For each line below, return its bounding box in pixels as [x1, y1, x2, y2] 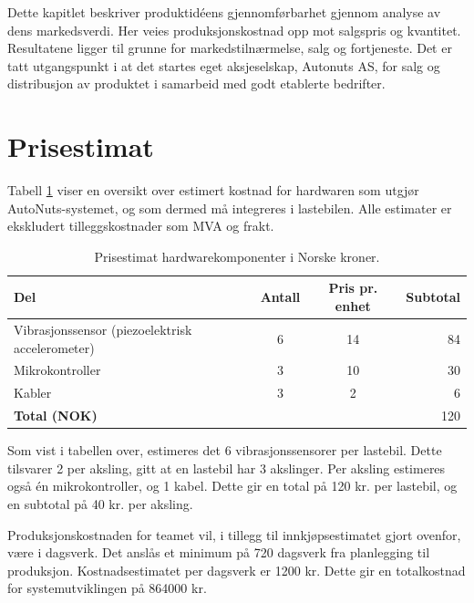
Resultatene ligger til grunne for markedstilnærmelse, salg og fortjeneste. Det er [7, 38, 452, 57]
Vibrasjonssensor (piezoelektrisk [14, 319, 192, 338]
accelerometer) [14, 338, 95, 357]
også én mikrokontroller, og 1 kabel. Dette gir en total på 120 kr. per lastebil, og [7, 476, 458, 495]
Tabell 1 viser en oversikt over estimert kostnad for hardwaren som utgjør [7, 181, 419, 200]
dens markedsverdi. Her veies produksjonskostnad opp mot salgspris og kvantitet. [7, 20, 461, 39]
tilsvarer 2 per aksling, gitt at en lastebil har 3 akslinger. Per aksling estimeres [7, 458, 446, 477]
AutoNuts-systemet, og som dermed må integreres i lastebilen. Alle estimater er [7, 198, 452, 217]
